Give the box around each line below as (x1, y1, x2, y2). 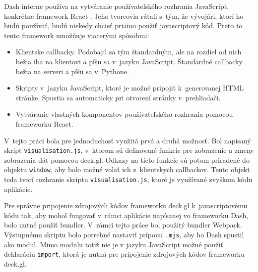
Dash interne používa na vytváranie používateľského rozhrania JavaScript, (4, 1, 229, 11)
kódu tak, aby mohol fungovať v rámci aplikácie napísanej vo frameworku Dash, (4, 210, 249, 220)
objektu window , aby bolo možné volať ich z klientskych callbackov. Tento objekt (4, 164, 250, 175)
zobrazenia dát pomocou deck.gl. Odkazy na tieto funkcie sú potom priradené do (4, 154, 250, 165)
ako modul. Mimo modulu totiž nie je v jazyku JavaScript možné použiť (4, 239, 223, 249)
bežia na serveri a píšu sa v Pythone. (15, 66, 129, 76)
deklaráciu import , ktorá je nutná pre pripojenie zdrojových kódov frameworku (4, 249, 245, 259)
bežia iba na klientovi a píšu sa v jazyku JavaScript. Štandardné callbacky (15, 56, 243, 66)
